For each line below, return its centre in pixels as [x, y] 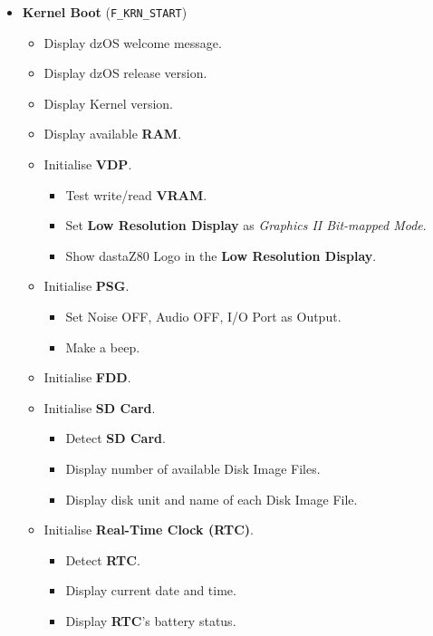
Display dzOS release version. [125, 73]
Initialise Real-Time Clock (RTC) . [149, 530]
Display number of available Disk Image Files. [193, 468]
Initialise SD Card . [100, 407]
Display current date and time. [151, 590]
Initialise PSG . [87, 286]
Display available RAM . [113, 134]
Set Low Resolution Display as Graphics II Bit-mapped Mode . [246, 225]
